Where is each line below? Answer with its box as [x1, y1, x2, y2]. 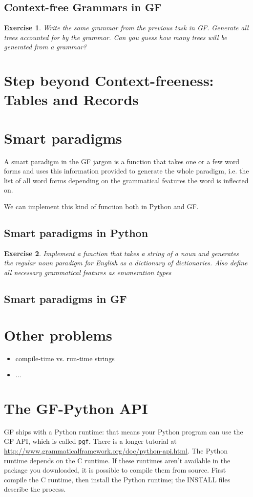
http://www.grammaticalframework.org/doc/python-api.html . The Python [4, 446, 228, 456]
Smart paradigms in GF [4, 291, 127, 306]
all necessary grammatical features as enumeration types [4, 267, 171, 278]
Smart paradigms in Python [4, 225, 148, 240]
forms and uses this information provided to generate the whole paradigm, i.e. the [4, 166, 249, 176]
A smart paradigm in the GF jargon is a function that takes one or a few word [4, 156, 240, 166]
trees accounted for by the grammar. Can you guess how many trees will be [4, 32, 227, 42]
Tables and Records [4, 89, 139, 109]
